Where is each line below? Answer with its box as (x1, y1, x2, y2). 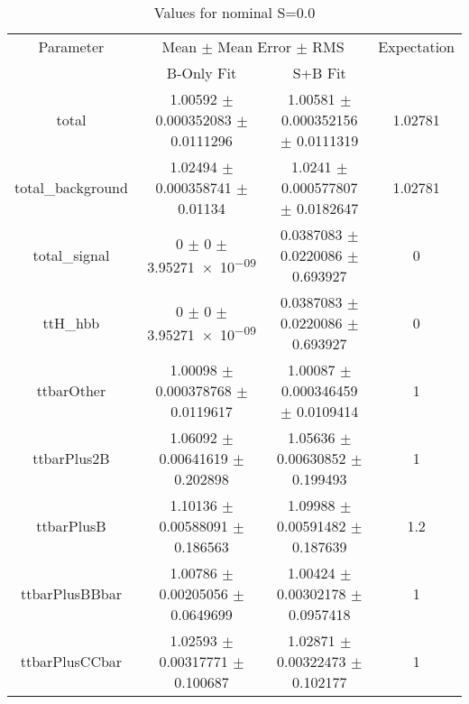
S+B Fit (292, 62, 346, 83)
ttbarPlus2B (32, 448, 110, 468)
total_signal (32, 245, 110, 265)
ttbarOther (36, 380, 106, 401)
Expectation (378, 36, 455, 57)
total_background (14, 177, 128, 198)
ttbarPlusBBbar (20, 583, 122, 604)
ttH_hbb (42, 312, 100, 333)
